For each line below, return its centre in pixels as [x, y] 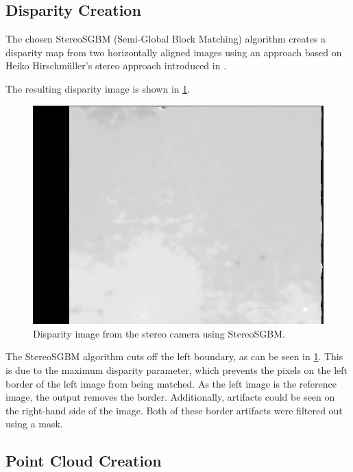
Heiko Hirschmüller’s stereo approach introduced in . [116, 66]
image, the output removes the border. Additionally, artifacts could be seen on [170, 397]
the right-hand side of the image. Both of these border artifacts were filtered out [174, 410]
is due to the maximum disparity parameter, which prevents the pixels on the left [176, 370]
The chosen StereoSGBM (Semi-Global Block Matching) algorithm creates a [166, 39]
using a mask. [34, 424]
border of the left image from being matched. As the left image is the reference [171, 383]
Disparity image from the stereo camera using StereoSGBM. [159, 333]
